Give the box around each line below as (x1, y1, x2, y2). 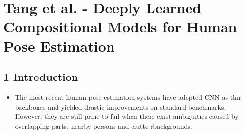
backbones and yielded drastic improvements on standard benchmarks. (15, 101, 226, 112)
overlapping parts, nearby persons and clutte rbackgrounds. (15, 120, 192, 131)
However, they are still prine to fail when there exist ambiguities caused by (15, 111, 239, 121)
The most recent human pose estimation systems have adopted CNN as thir (15, 92, 242, 102)
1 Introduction (3, 69, 78, 84)
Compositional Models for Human (3, 17, 237, 37)
